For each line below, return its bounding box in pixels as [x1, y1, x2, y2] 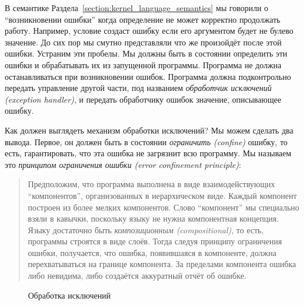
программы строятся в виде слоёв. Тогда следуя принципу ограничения [27, 235, 282, 247]
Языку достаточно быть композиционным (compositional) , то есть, [27, 223, 264, 236]
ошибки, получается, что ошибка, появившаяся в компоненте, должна [27, 246, 277, 258]
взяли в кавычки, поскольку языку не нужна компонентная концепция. [27, 212, 279, 225]
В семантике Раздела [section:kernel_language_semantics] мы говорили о [5, 2, 268, 13]
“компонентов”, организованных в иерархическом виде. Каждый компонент [27, 189, 297, 201]
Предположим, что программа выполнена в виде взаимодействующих [27, 178, 275, 190]
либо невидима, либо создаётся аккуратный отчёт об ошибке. [27, 269, 247, 282]
